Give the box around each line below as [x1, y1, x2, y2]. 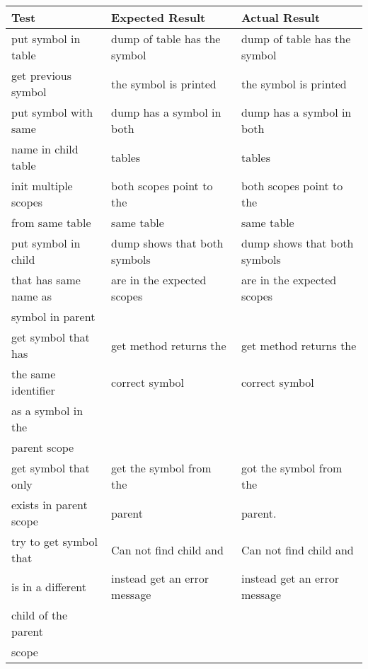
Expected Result [111, 9, 206, 25]
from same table [11, 214, 91, 231]
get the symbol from [111, 460, 212, 476]
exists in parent [11, 496, 88, 513]
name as [11, 288, 52, 304]
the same [11, 366, 56, 382]
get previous [11, 67, 72, 83]
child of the [11, 607, 68, 623]
